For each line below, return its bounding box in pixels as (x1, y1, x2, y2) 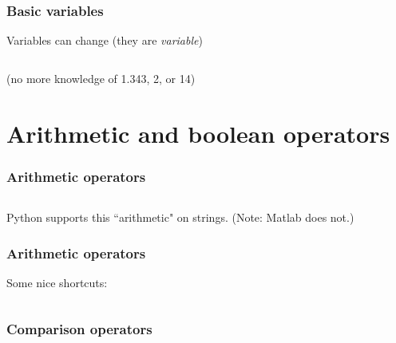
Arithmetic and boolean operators (6, 116, 390, 149)
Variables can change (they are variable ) (6, 32, 203, 49)
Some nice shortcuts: (6, 274, 108, 290)
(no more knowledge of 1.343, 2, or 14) (6, 69, 196, 86)
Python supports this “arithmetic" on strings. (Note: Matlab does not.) (6, 209, 354, 225)
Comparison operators (6, 319, 152, 339)
